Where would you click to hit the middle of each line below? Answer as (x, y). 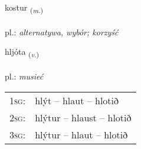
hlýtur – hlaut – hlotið (81, 134)
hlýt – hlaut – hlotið (77, 100)
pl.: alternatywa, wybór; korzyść (62, 32)
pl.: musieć (24, 76)
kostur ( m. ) (24, 8)
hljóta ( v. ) (22, 52)
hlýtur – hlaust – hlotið (83, 117)
